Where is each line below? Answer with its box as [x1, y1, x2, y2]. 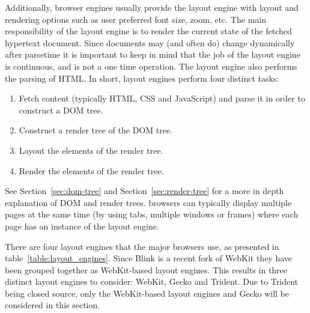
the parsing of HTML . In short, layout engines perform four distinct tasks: [5, 71, 279, 84]
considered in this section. [5, 299, 100, 311]
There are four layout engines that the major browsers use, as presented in [5, 240, 279, 252]
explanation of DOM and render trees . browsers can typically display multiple [5, 196, 292, 208]
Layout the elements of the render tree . [19, 144, 163, 156]
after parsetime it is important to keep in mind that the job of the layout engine [5, 48, 300, 61]
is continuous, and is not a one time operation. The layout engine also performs [5, 59, 297, 72]
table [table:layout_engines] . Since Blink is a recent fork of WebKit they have [5, 252, 293, 264]
